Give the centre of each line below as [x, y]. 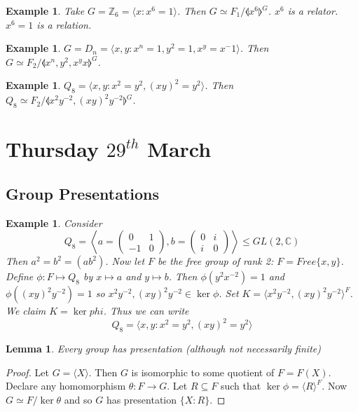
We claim [26, 311]
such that [241, 386]
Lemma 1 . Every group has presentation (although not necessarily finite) [163, 349]
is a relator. [313, 11]
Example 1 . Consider [54, 222]
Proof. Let [27, 372]
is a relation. [64, 24]
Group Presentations [83, 193]
